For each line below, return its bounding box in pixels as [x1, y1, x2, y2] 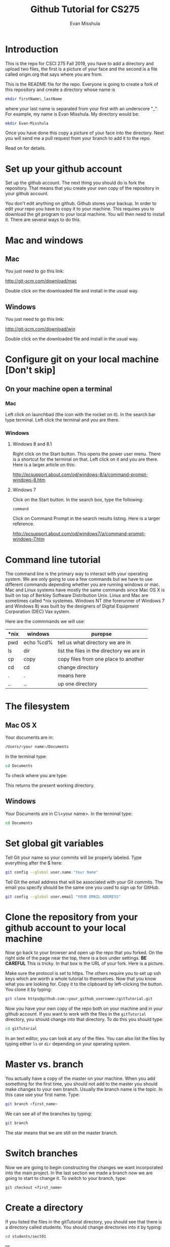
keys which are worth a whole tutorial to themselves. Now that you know [5, 975, 157, 982]
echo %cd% [23, 639, 53, 646]
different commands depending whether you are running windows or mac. [5, 581, 160, 588]
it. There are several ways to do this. [5, 217, 81, 223]
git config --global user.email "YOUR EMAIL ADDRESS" [5, 894, 121, 899]
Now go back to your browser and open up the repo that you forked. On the [5, 949, 163, 956]
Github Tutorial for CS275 [30, 4, 140, 15]
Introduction [5, 43, 59, 55]
